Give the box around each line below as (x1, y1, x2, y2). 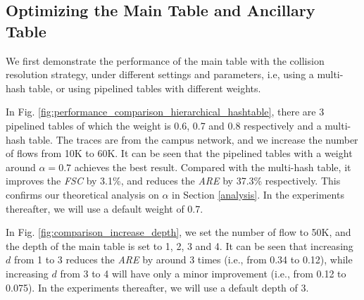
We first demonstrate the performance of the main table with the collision (6, 53, 325, 68)
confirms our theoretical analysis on (6, 187, 159, 201)
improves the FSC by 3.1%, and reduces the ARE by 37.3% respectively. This (6, 173, 341, 188)
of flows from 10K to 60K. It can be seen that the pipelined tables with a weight (6, 146, 353, 161)
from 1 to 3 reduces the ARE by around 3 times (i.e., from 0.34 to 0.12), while (13, 252, 353, 267)
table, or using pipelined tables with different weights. (28, 80, 261, 95)
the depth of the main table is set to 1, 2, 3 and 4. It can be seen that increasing (6, 238, 353, 253)
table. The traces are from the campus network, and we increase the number (28, 132, 358, 146)
